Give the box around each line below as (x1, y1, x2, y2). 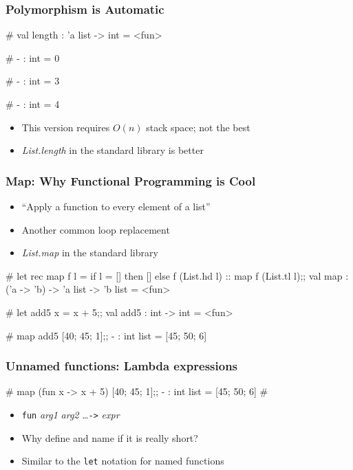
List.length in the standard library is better (21, 143, 204, 157)
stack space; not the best (146, 120, 250, 134)
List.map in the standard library (21, 245, 158, 260)
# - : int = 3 (6, 74, 60, 88)
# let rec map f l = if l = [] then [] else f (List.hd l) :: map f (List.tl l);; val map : (6, 268, 349, 282)
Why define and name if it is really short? (21, 430, 198, 445)
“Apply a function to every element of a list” (21, 199, 211, 213)
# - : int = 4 (6, 97, 60, 111)
